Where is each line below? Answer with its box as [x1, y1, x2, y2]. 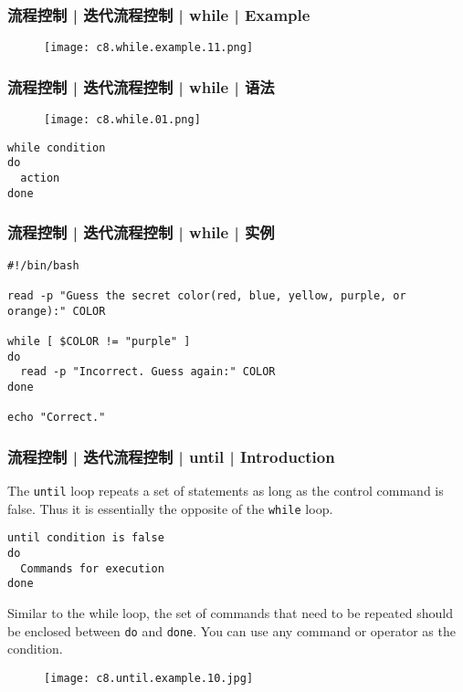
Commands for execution [20, 561, 164, 575]
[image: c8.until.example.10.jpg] [44, 671, 254, 685]
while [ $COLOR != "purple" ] [7, 334, 191, 348]
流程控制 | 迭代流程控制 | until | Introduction [7, 445, 335, 467]
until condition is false [7, 531, 164, 545]
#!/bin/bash [7, 258, 79, 272]
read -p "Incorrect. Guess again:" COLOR [20, 365, 276, 379]
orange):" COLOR [7, 304, 106, 318]
